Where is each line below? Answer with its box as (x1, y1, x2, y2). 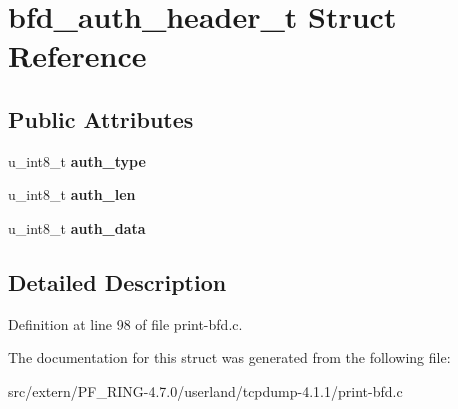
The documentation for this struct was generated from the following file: (8, 347, 451, 368)
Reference (8, 35, 147, 76)
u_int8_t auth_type (8, 150, 146, 171)
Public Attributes (8, 103, 194, 134)
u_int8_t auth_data (8, 217, 146, 238)
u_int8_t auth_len (8, 184, 136, 205)
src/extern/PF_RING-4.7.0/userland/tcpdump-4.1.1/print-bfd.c (8, 380, 403, 401)
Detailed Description (8, 266, 227, 297)
